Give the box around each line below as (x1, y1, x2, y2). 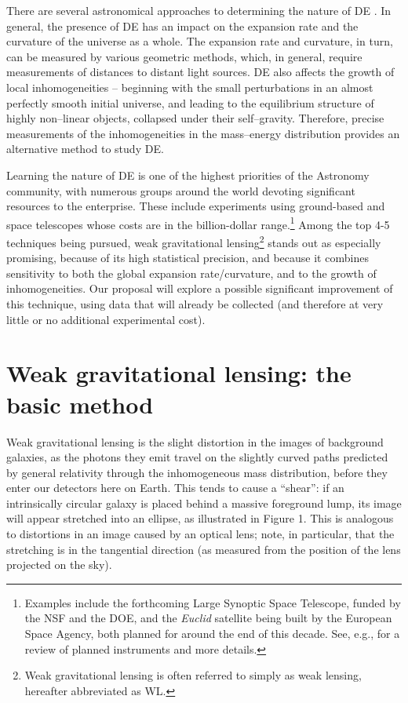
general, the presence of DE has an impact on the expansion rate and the (6, 17, 359, 34)
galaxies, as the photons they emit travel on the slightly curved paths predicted (6, 449, 388, 465)
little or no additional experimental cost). (6, 311, 206, 327)
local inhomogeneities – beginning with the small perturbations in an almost (6, 78, 373, 95)
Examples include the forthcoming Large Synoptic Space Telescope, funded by (24, 594, 401, 610)
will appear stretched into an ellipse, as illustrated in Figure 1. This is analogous (6, 510, 394, 526)
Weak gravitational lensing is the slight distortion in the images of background (6, 433, 384, 450)
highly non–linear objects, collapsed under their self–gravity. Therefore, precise (6, 110, 384, 126)
